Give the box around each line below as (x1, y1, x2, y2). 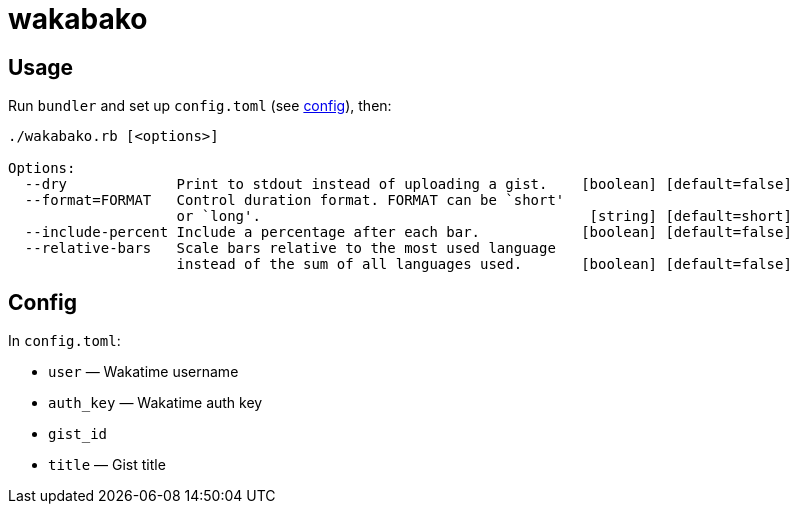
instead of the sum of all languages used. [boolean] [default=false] (176, 256, 792, 273)
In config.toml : (8, 332, 121, 350)
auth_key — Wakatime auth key (48, 394, 263, 412)
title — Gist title (48, 456, 166, 474)
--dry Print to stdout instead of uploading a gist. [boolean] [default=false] (24, 176, 792, 193)
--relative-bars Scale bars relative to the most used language (24, 240, 556, 257)
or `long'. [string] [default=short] (176, 208, 792, 225)
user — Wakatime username (48, 363, 239, 381)
